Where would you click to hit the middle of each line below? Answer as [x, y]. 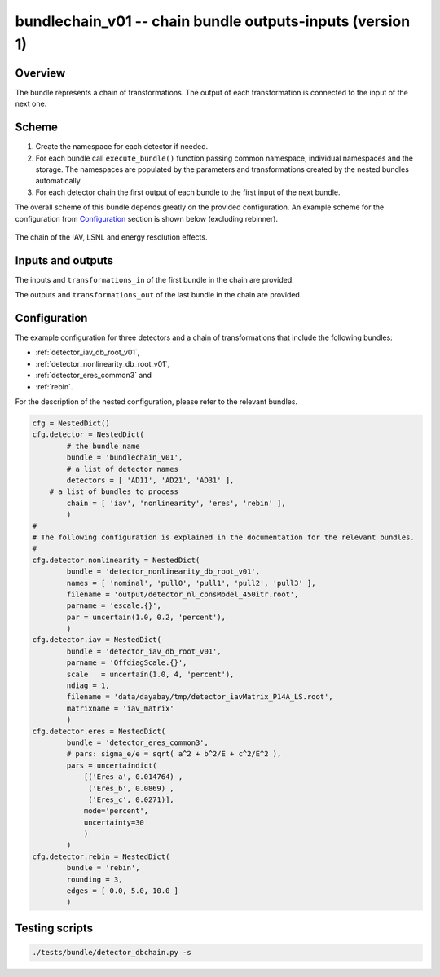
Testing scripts [54, 928]
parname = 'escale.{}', [114, 606]
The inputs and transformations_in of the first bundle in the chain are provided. [155, 279]
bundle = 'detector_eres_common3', [138, 742]
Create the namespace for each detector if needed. [122, 147]
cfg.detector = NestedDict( [88, 435]
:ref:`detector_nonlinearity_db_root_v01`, [103, 363]
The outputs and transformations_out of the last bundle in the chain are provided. [158, 295]
